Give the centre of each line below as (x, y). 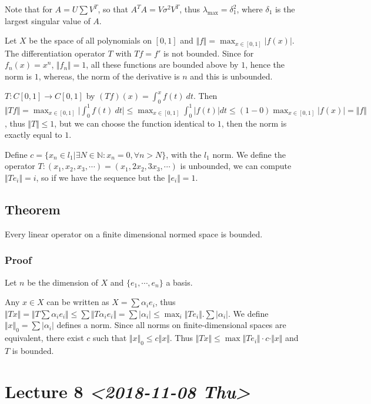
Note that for (29, 9)
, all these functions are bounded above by (162, 64)
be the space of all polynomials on (90, 40)
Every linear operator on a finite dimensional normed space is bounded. (134, 234)
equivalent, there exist (44, 338)
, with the (184, 154)
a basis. (179, 282)
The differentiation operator (55, 53)
